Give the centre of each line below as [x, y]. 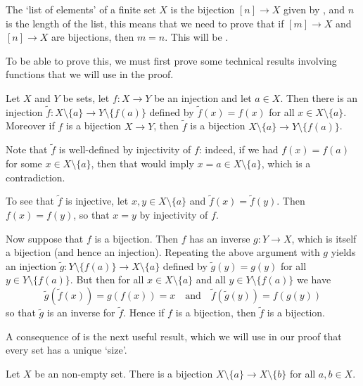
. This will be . [197, 37]
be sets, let [86, 97]
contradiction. [36, 177]
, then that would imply [142, 163]
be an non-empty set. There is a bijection [124, 373]
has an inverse [220, 238]
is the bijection [203, 9]
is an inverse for [81, 313]
